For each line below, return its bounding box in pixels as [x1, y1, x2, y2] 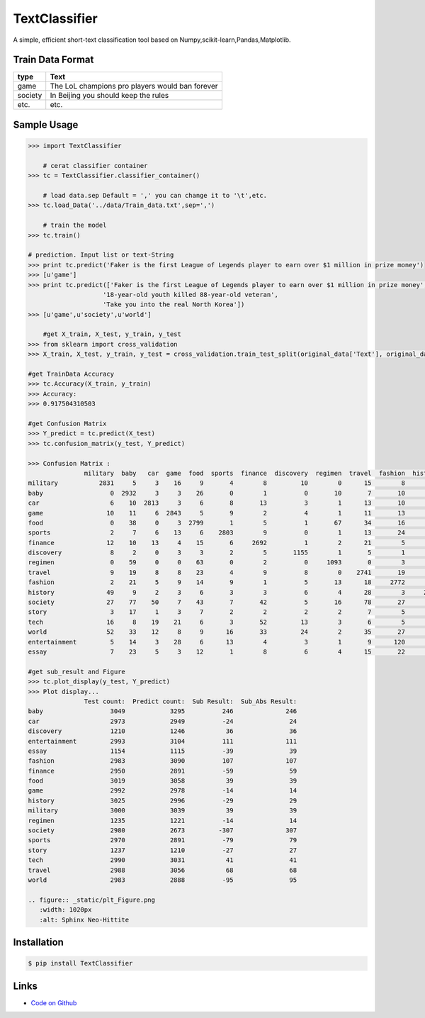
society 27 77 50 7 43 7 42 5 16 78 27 [28, 598, 405, 606]
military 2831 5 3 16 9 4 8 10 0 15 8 [28, 479, 405, 487]
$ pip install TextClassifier [28, 959, 133, 968]
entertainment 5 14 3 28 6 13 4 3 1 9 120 [28, 638, 405, 646]
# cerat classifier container [42, 162, 148, 169]
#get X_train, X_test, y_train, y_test [42, 330, 182, 338]
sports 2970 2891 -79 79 [28, 837, 297, 844]
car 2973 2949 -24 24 [28, 717, 297, 725]
